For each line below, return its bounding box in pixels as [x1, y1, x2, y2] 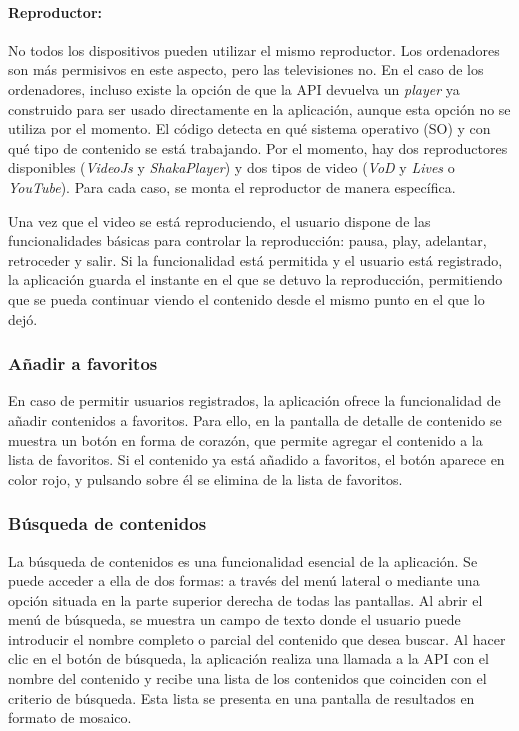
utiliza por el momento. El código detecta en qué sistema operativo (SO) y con [8, 118, 491, 139]
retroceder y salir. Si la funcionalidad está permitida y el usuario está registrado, [8, 249, 503, 270]
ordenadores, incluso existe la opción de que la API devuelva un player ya [8, 78, 460, 99]
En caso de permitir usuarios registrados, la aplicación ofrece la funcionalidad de [8, 390, 501, 411]
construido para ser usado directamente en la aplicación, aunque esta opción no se [8, 98, 511, 119]
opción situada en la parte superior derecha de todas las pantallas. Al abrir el [8, 589, 483, 610]
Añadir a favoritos [8, 351, 158, 376]
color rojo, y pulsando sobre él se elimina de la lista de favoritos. [8, 468, 403, 489]
